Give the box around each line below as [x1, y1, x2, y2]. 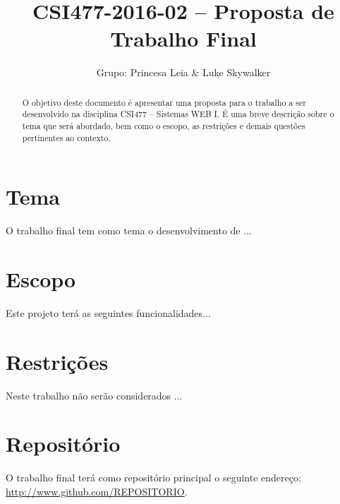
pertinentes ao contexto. [22, 131, 111, 143]
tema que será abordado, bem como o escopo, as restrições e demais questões [22, 120, 305, 132]
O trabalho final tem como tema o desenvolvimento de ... [6, 223, 252, 238]
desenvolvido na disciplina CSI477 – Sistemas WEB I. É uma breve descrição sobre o [22, 108, 334, 120]
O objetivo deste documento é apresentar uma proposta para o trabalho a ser [22, 96, 306, 108]
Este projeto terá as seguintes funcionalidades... [6, 305, 211, 320]
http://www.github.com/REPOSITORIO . [6, 484, 188, 499]
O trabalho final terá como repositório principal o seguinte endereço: [6, 470, 301, 485]
